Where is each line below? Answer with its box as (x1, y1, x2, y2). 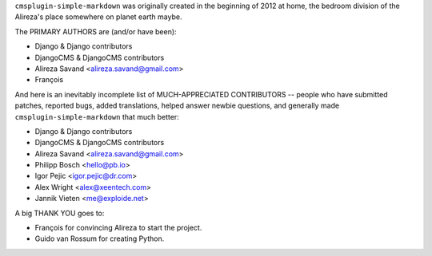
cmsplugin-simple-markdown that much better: (14, 112, 179, 121)
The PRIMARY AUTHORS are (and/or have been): (14, 26, 177, 36)
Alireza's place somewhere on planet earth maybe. (14, 12, 182, 22)
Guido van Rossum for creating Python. (34, 234, 165, 243)
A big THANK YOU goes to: (14, 208, 105, 218)
